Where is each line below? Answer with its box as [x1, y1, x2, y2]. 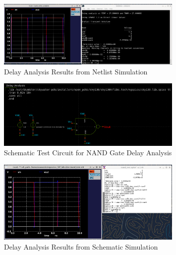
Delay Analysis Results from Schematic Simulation [4, 241, 158, 252]
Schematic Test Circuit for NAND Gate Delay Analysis [4, 147, 172, 158]
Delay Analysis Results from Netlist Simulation [4, 66, 148, 76]
